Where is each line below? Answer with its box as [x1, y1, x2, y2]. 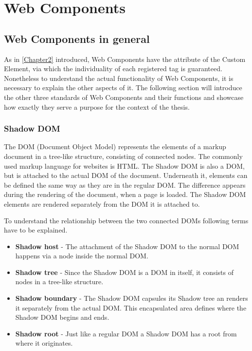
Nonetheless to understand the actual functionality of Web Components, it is [4, 73, 234, 83]
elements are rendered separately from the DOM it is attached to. [4, 198, 200, 209]
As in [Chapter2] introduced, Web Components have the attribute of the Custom [4, 54, 246, 64]
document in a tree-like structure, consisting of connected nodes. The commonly [4, 151, 243, 161]
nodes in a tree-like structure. [15, 276, 104, 287]
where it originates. [15, 338, 73, 348]
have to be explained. [4, 225, 68, 235]
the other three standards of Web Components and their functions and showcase [4, 92, 244, 102]
